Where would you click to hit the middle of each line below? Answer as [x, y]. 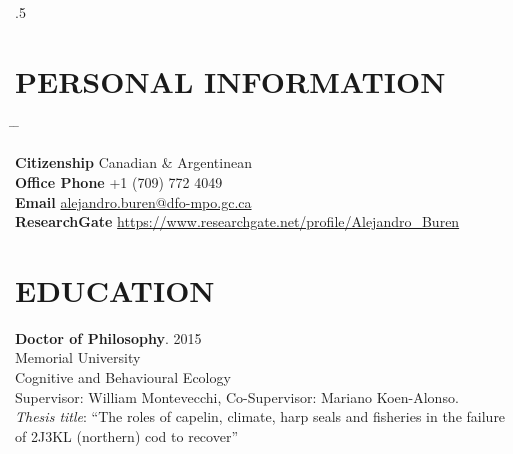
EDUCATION [115, 289]
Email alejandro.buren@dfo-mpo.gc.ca [133, 201]
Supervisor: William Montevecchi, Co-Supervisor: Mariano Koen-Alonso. [237, 396]
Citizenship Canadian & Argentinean [133, 162]
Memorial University [78, 357]
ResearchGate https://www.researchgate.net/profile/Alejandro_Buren [237, 221]
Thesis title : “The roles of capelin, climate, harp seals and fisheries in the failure [260, 416]
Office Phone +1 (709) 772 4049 [119, 181]
